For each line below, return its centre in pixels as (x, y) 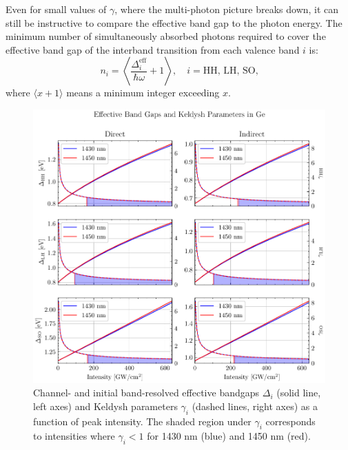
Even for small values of (56, 9)
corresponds (290, 421)
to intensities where (74, 436)
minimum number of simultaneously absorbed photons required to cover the (166, 36)
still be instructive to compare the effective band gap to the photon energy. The (174, 22)
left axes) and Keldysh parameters (105, 406)
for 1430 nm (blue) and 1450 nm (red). (229, 436)
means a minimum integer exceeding (143, 93)
